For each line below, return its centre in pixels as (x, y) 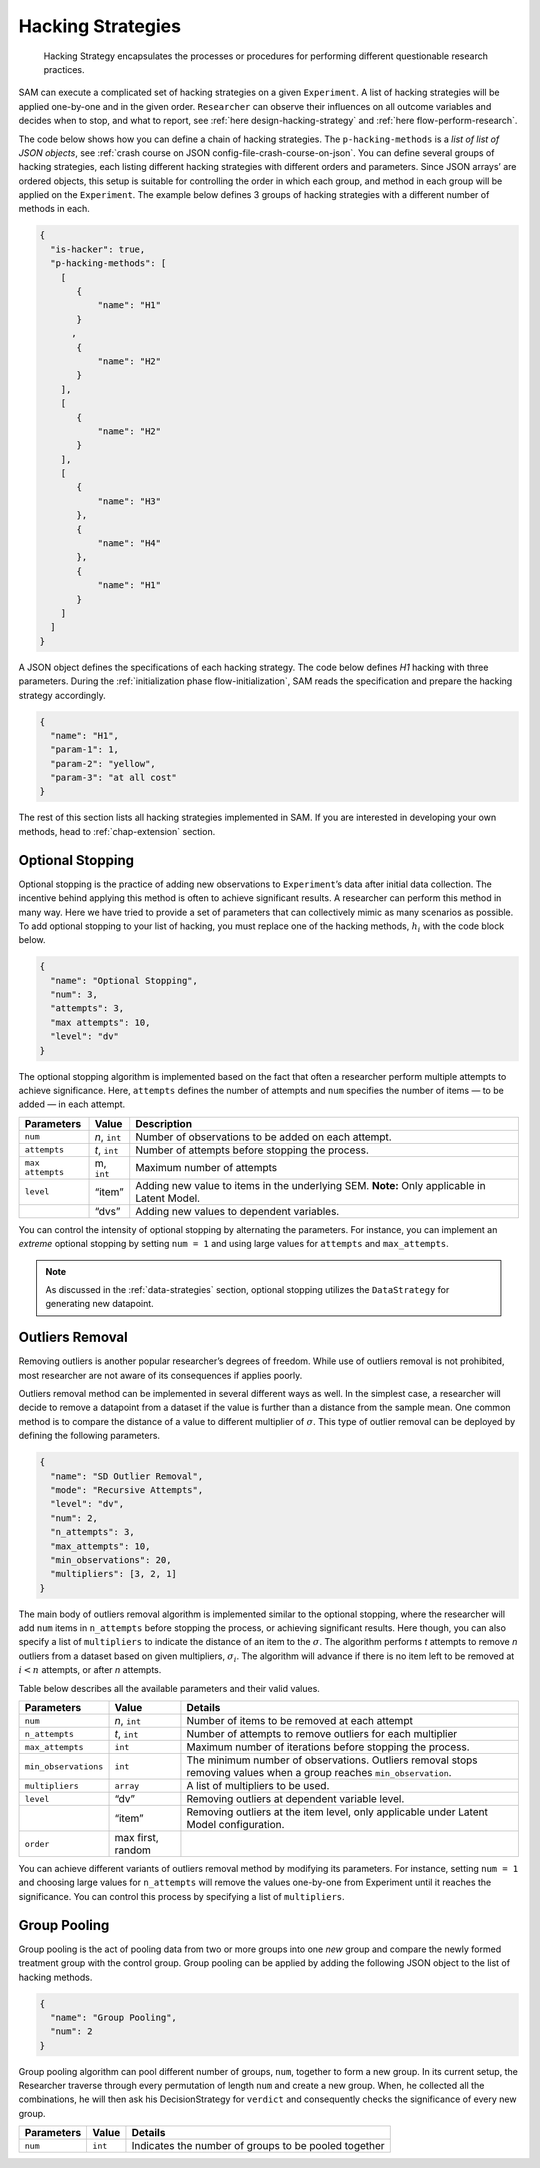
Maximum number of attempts (206, 1168)
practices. (64, 69)
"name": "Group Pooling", (113, 2017)
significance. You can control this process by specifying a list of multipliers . (181, 1896)
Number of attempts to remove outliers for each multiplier (322, 1734)
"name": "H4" (129, 543)
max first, (136, 1838)
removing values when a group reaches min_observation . (319, 1773)
